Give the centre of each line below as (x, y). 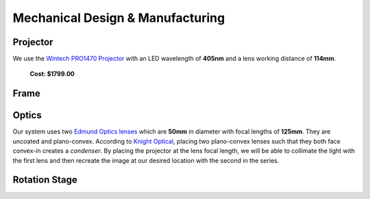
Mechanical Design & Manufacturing (119, 18)
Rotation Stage (45, 180)
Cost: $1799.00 (52, 74)
